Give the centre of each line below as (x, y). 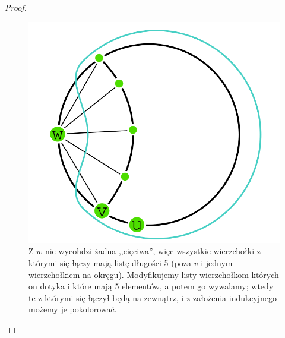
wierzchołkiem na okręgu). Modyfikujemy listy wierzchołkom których (154, 274)
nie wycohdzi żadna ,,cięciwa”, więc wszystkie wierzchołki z (153, 251)
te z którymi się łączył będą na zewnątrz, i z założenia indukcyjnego (153, 297)
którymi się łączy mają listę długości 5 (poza (110, 262)
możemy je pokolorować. (73, 309)
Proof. (16, 7)
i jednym (217, 262)
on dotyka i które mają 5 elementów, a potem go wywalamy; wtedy (151, 286)
